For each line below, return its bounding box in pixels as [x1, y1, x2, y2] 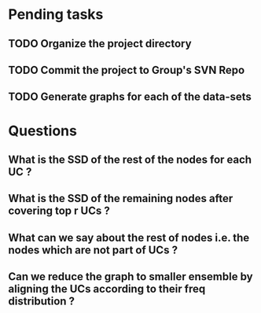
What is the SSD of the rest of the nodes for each [8, 153, 252, 166]
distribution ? [8, 295, 75, 308]
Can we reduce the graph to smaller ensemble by [8, 270, 253, 284]
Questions [8, 122, 77, 139]
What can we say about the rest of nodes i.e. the [8, 230, 250, 245]
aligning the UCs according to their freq [8, 282, 206, 296]
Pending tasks [8, 6, 104, 24]
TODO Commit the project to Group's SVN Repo [8, 63, 245, 76]
